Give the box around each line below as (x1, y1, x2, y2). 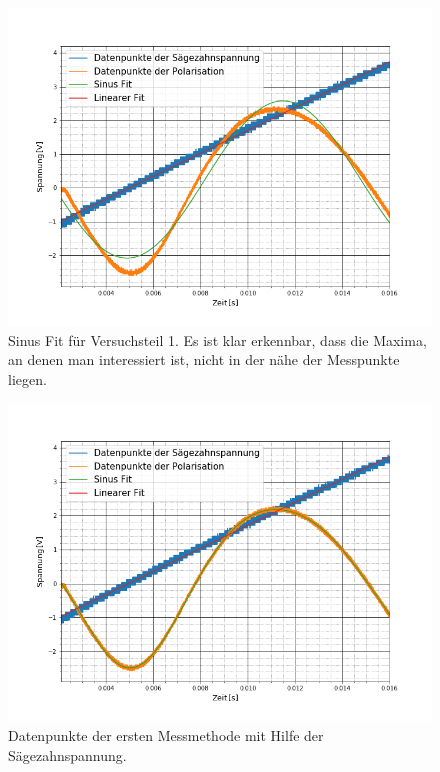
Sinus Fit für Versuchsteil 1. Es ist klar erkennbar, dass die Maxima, (8, 329, 427, 350)
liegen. (8, 368, 47, 389)
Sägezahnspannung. (8, 744, 127, 765)
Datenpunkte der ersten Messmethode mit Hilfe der (8, 724, 324, 745)
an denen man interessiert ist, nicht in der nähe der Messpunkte (8, 349, 400, 370)
